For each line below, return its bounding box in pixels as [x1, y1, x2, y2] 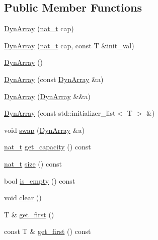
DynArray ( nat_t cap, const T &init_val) [4, 40, 134, 50]
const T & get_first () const [4, 226, 91, 236]
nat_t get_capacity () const [4, 141, 91, 152]
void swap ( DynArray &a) [4, 124, 85, 135]
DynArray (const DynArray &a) [4, 73, 104, 84]
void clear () [4, 192, 42, 203]
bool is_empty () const [4, 175, 75, 186]
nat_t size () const [4, 158, 62, 169]
